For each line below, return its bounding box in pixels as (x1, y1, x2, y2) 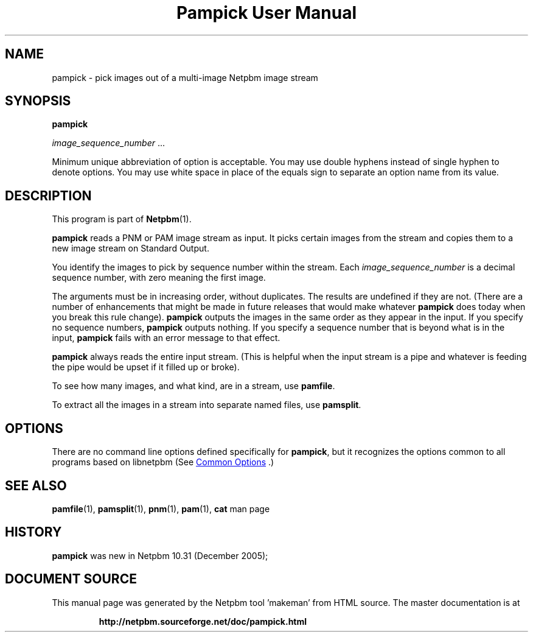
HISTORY (5, 524, 62, 540)
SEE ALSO (5, 477, 67, 493)
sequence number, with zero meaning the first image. (52, 272, 266, 283)
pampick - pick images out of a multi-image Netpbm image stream (52, 72, 318, 83)
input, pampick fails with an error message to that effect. (52, 333, 280, 343)
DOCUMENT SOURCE (5, 571, 137, 587)
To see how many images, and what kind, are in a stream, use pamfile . (52, 381, 335, 392)
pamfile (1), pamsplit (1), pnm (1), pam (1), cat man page (52, 503, 270, 514)
